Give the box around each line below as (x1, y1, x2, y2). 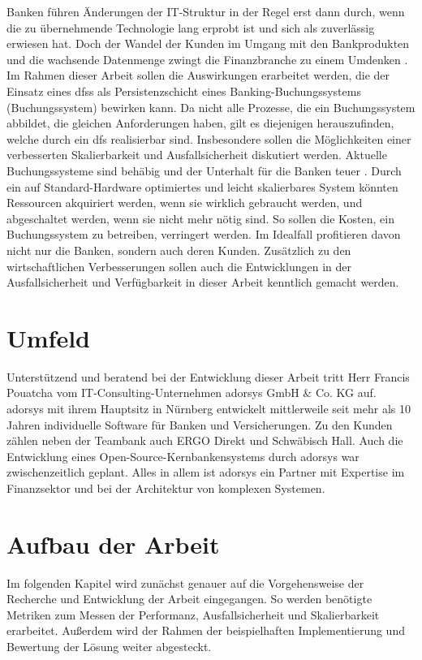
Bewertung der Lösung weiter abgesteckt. (6, 638, 212, 655)
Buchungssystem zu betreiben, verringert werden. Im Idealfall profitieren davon (6, 226, 401, 243)
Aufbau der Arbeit (6, 527, 220, 560)
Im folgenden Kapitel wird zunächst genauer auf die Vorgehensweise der (6, 574, 364, 591)
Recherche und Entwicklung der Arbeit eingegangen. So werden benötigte (6, 590, 372, 607)
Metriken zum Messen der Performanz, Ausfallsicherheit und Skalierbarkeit (6, 606, 380, 623)
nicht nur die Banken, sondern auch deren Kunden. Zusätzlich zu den (6, 241, 351, 258)
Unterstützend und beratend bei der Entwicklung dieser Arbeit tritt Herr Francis (6, 368, 410, 385)
